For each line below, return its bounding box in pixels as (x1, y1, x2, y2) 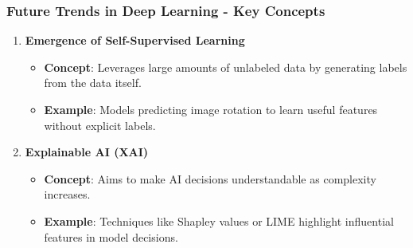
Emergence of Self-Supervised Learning (25, 32, 245, 49)
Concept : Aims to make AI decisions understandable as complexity (44, 170, 376, 187)
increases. (44, 186, 91, 203)
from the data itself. (44, 74, 142, 91)
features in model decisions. (44, 228, 178, 245)
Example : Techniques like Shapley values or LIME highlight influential (44, 212, 394, 229)
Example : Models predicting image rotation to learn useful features (44, 101, 378, 117)
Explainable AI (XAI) (25, 144, 149, 160)
